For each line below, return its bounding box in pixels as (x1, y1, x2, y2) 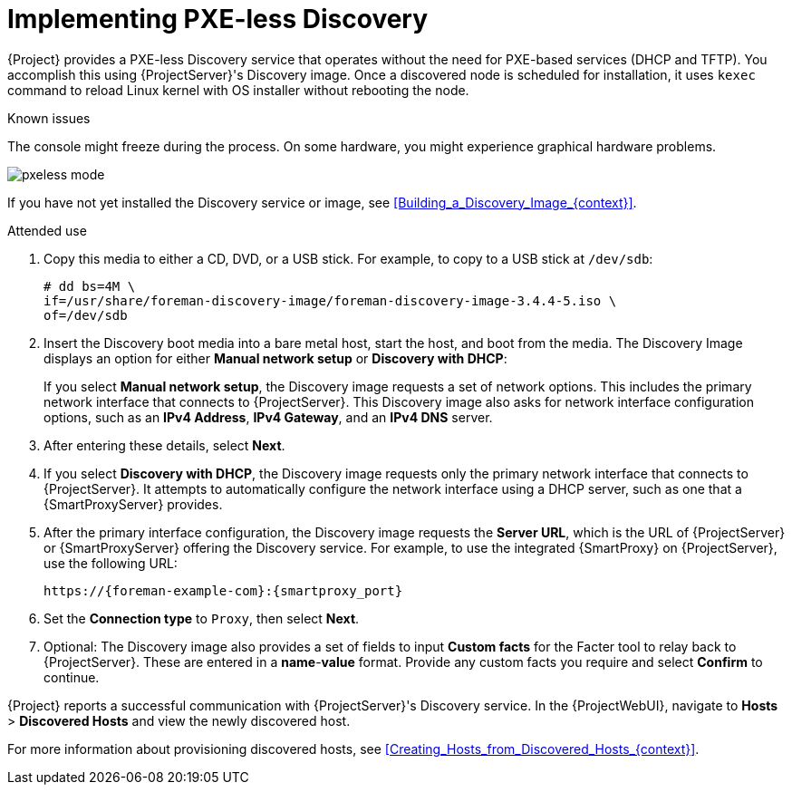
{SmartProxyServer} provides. (43, 496, 223, 512)
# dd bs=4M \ (43, 278, 136, 294)
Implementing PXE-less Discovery (7, 4, 429, 34)
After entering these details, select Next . (43, 437, 285, 453)
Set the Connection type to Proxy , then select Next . (43, 610, 360, 626)
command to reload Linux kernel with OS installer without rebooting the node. (7, 82, 469, 98)
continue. (43, 669, 100, 685)
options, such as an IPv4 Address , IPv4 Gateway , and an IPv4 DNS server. (43, 409, 493, 425)
